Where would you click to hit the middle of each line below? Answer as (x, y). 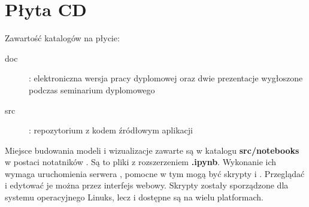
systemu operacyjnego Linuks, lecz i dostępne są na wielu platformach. (134, 197)
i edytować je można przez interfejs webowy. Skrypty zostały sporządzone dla (147, 185)
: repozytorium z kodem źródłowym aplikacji (111, 130)
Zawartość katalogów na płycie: (62, 38)
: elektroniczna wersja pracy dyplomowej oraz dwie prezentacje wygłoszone (166, 78)
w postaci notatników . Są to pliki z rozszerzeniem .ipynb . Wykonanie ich (141, 162)
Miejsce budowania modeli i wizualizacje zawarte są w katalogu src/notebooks (152, 150)
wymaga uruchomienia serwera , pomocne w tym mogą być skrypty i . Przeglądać (155, 173)
